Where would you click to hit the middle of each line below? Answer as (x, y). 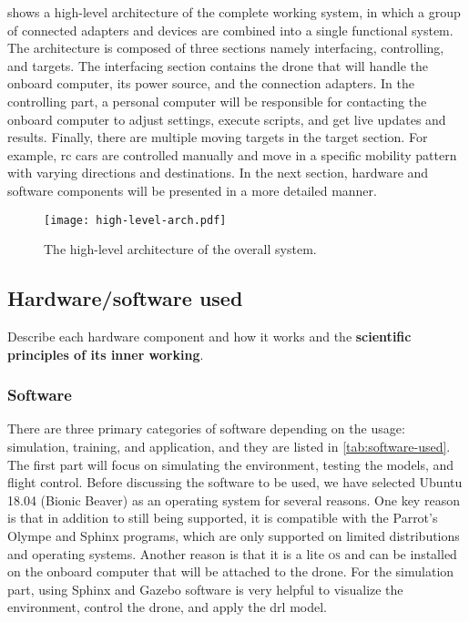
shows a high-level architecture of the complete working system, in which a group (234, 12)
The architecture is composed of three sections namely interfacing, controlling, (226, 48)
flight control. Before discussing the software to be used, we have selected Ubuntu (235, 482)
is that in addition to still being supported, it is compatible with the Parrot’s (223, 518)
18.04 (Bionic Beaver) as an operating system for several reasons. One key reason (234, 500)
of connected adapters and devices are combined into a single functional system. (230, 30)
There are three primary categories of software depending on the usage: (206, 428)
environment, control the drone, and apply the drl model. (167, 607)
